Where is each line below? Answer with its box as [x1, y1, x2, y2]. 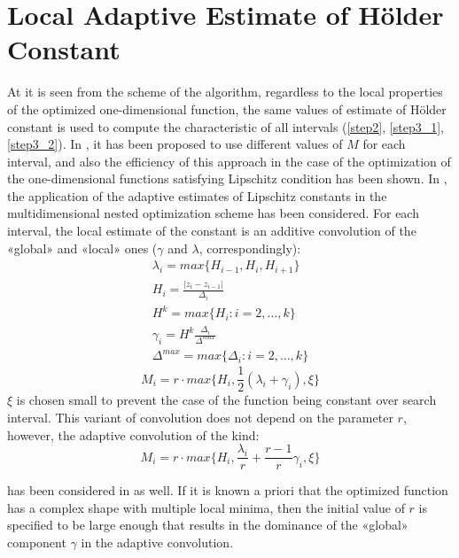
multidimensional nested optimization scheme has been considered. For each [7, 204, 419, 222]
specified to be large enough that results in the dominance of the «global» [7, 515, 408, 534]
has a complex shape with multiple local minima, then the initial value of [7, 498, 405, 516]
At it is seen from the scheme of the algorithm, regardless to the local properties [7, 82, 443, 101]
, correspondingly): [198, 238, 301, 257]
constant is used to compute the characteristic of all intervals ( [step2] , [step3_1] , [7, 117, 444, 136]
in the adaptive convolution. [81, 533, 234, 552]
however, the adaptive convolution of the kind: [7, 425, 260, 444]
